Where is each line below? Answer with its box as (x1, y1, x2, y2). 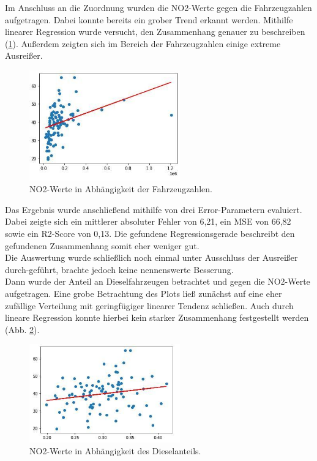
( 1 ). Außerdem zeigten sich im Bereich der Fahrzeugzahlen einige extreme (5, 37, 281, 50)
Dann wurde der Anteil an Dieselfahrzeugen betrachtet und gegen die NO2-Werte (5, 275, 310, 288)
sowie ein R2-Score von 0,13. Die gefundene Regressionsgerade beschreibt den (5, 227, 295, 240)
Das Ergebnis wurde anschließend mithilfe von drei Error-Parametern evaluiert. (5, 203, 302, 216)
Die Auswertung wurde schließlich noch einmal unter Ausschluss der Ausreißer (5, 251, 298, 264)
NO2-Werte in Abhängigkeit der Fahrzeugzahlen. (29, 182, 213, 195)
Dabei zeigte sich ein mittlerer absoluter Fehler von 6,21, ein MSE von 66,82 (5, 215, 291, 228)
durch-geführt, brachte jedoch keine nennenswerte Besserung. (5, 263, 234, 275)
